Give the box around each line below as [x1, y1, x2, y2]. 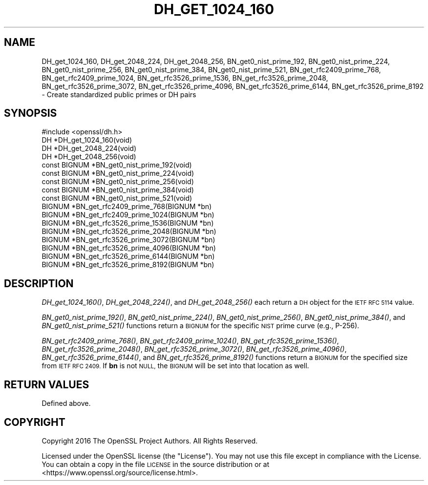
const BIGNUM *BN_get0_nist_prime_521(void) [42, 194, 193, 203]
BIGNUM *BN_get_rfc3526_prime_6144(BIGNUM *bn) [42, 252, 215, 261]
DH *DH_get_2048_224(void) [42, 144, 136, 153]
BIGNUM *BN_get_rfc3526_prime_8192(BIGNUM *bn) [42, 260, 214, 269]
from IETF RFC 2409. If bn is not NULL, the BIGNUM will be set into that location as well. [42, 361, 309, 370]
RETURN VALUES [4, 378, 89, 391]
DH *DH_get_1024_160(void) [42, 136, 132, 145]
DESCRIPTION [4, 277, 74, 290]
